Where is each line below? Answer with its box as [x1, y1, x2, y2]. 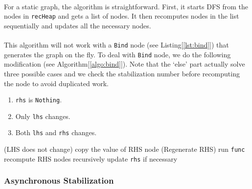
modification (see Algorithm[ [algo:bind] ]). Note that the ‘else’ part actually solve [4, 59, 245, 69]
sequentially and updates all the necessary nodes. [4, 20, 151, 30]
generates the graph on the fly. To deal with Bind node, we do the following [4, 49, 231, 59]
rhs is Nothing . [15, 94, 62, 105]
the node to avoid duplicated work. [4, 78, 109, 88]
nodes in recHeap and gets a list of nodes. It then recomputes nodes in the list [4, 11, 239, 21]
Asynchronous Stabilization [4, 174, 114, 187]
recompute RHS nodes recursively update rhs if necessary [4, 153, 178, 164]
